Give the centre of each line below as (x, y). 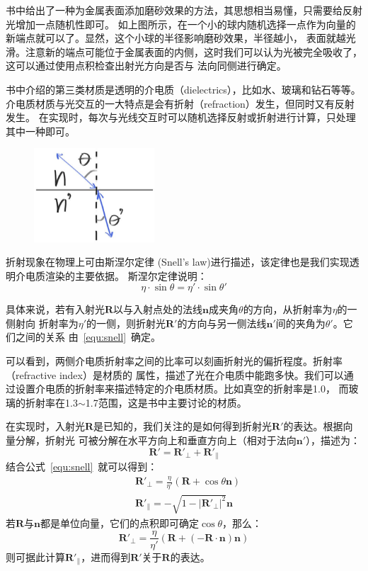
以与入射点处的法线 (158, 309)
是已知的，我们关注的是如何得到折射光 (183, 426)
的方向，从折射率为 (288, 309)
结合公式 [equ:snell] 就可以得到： (82, 467)
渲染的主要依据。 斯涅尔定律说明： (126, 275)
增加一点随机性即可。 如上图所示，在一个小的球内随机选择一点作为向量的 (185, 24)
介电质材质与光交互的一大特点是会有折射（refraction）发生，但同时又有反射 (180, 103)
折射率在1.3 (51, 402)
